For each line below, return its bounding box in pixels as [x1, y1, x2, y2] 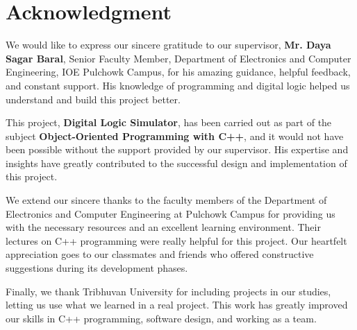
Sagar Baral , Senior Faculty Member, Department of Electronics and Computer [6, 51, 351, 65]
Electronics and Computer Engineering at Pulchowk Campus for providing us [6, 206, 335, 220]
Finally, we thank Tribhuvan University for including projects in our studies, [6, 284, 331, 298]
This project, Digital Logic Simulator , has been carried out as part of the [6, 115, 332, 130]
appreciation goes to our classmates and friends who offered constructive [6, 247, 314, 261]
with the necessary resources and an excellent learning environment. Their [6, 220, 321, 234]
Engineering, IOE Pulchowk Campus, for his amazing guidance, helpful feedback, [6, 64, 351, 79]
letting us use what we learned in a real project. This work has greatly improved [6, 297, 348, 312]
